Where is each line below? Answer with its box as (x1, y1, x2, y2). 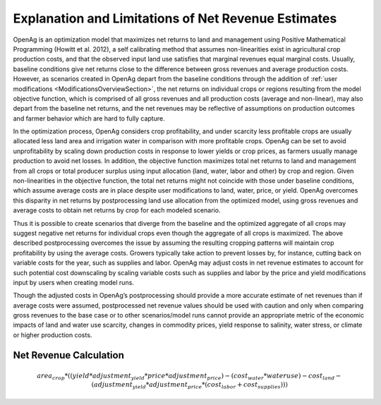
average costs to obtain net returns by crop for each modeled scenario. (13, 206, 221, 214)
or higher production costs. (13, 330, 92, 339)
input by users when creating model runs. (13, 278, 134, 286)
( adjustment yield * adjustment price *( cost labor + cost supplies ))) (91, 380, 289, 390)
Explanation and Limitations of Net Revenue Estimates (13, 11, 337, 26)
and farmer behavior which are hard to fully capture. (13, 114, 165, 123)
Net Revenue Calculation (13, 349, 125, 361)
